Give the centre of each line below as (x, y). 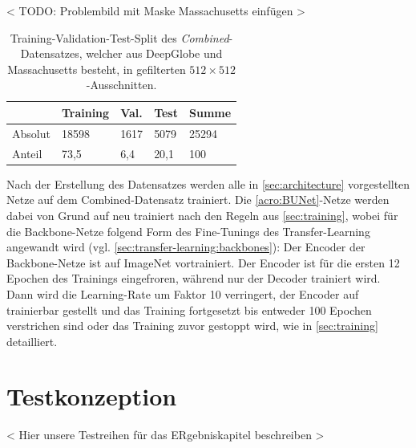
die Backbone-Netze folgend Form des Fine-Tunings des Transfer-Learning (188, 231)
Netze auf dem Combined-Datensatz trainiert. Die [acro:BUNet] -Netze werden (198, 200)
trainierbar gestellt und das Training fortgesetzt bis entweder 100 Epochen (189, 310)
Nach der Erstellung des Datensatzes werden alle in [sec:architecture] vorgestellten (208, 183)
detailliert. (32, 341)
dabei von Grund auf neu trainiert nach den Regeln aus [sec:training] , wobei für (202, 215)
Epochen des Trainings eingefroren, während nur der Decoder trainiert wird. (194, 278)
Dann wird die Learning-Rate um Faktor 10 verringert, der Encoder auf (183, 293)
